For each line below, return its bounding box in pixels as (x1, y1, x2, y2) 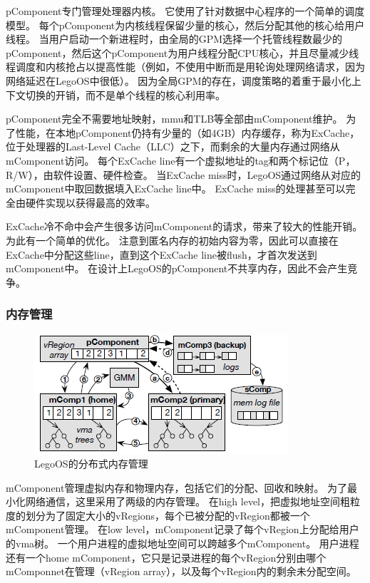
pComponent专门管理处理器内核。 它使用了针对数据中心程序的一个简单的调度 (6, 4, 365, 18)
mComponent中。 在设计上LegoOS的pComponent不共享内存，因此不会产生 (6, 261, 348, 276)
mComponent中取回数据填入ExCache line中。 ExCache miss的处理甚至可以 (6, 181, 346, 196)
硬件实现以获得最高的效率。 (25, 195, 155, 210)
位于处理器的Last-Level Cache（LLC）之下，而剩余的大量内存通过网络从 (6, 139, 340, 154)
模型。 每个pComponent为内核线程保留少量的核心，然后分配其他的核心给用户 (6, 17, 365, 32)
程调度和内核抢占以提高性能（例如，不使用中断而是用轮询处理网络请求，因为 (6, 59, 365, 74)
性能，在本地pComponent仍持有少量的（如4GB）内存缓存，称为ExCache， (15, 125, 360, 140)
